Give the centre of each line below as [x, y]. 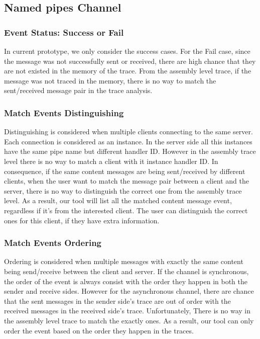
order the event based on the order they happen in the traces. [99, 330]
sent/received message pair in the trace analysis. [78, 90]
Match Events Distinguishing [64, 112]
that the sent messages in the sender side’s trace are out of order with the [117, 301]
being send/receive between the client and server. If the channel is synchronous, [126, 271]
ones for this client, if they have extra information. [82, 220]
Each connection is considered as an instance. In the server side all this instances [128, 141]
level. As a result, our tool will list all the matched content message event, [118, 200]
